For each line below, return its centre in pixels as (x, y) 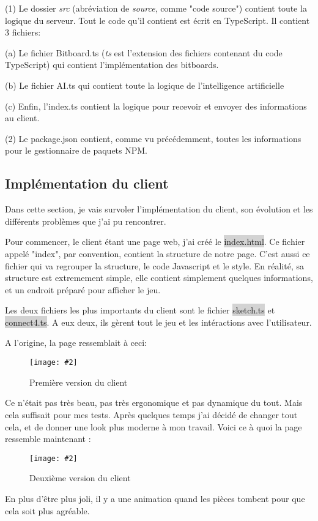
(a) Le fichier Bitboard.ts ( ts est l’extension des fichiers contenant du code (144, 52)
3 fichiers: (23, 32)
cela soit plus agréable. (47, 510)
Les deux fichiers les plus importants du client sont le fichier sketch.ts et (140, 310)
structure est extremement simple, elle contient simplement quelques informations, (159, 278)
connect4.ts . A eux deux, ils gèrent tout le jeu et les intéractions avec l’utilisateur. (158, 322)
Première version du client (79, 382)
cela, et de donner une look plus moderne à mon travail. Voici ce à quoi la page (153, 426)
